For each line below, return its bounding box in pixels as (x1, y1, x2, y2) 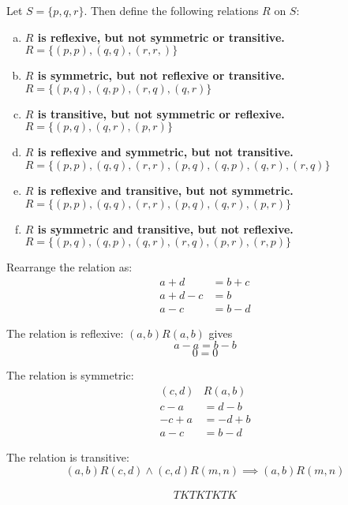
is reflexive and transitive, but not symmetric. (37, 181, 294, 198)
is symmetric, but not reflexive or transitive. (37, 67, 285, 84)
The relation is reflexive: (6, 324, 124, 341)
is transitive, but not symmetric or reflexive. (37, 105, 285, 122)
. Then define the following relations (84, 2, 259, 18)
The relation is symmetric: (6, 367, 134, 383)
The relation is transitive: (6, 449, 129, 466)
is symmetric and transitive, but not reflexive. (37, 220, 294, 237)
